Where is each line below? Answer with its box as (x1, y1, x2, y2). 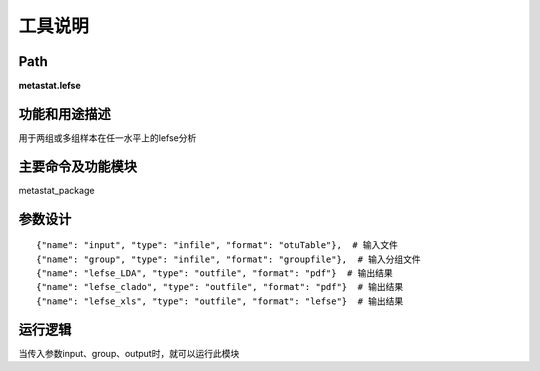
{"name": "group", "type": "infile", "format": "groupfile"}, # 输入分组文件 (36, 253, 422, 265)
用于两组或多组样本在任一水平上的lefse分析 (18, 131, 197, 144)
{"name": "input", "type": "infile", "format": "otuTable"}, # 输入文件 (36, 240, 399, 251)
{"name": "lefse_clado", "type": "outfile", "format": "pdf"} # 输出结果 (36, 281, 404, 293)
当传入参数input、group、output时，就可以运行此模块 (18, 347, 240, 359)
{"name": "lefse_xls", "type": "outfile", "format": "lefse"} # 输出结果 (36, 295, 404, 307)
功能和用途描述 (18, 105, 111, 122)
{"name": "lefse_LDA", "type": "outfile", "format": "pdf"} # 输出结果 (36, 268, 394, 279)
